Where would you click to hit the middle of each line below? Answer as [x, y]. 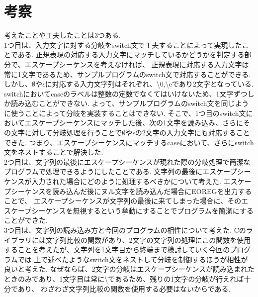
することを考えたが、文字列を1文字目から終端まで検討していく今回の [117, 249]
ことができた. [26, 220]
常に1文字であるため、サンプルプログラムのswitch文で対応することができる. [128, 74]
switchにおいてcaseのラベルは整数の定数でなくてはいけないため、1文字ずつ [126, 93]
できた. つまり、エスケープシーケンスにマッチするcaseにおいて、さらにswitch [129, 142]
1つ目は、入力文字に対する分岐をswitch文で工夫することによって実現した [123, 45]
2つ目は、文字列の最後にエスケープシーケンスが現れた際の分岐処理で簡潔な [127, 161]
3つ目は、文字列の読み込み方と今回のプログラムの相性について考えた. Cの [125, 230]
